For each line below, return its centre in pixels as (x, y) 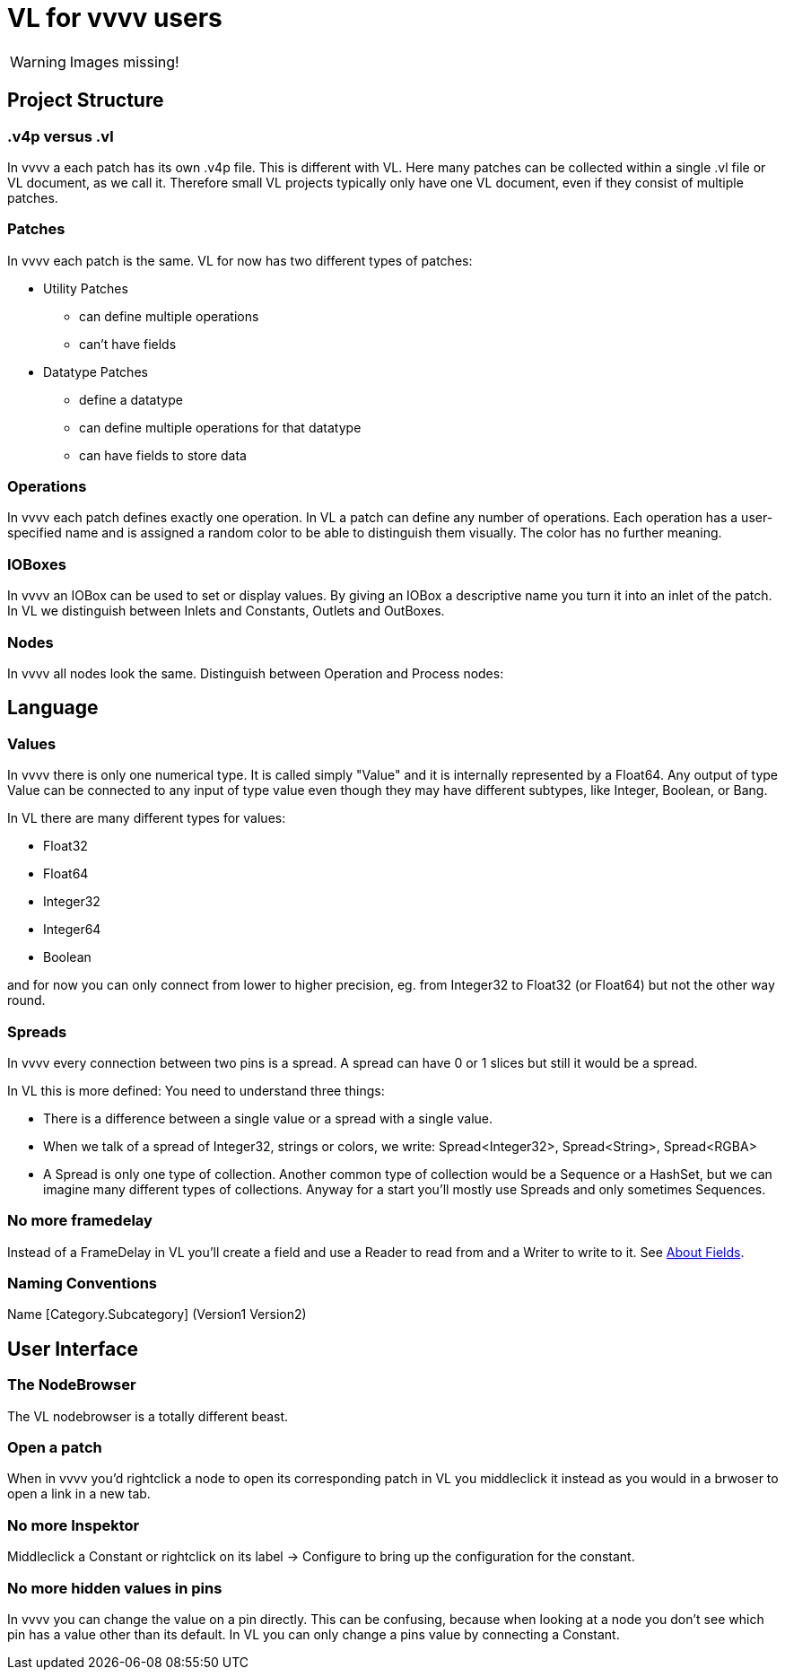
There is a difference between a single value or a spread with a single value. (268, 1118)
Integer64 (72, 930)
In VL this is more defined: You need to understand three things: (196, 1090)
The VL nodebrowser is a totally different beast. (148, 1416)
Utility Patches (86, 288)
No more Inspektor (74, 1525)
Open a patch (55, 1448)
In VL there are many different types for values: (147, 818)
